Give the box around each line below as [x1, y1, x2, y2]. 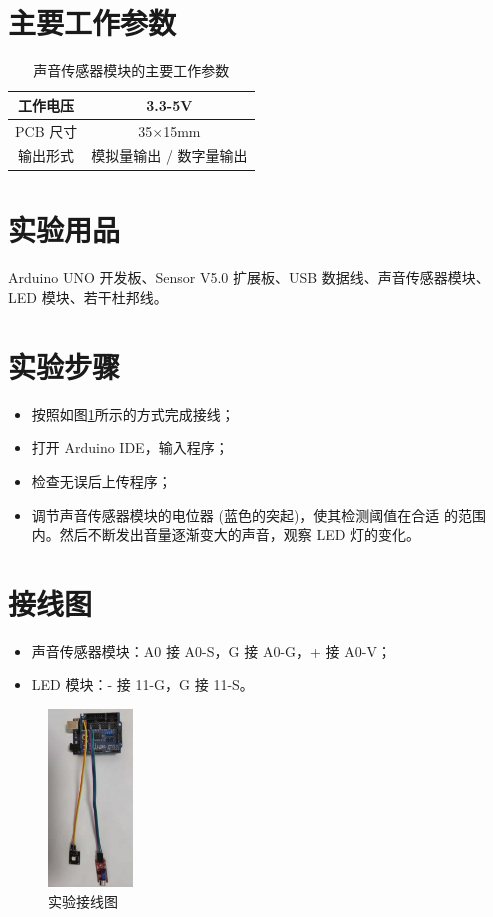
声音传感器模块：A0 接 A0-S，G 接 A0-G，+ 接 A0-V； [31, 640, 391, 661]
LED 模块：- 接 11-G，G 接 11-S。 [31, 674, 254, 695]
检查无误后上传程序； [31, 470, 172, 491]
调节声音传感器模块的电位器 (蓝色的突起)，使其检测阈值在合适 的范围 [31, 504, 487, 525]
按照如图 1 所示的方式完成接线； [31, 403, 235, 424]
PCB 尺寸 [15, 120, 78, 141]
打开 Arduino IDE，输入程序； [31, 437, 229, 458]
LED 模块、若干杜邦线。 [8, 287, 168, 308]
